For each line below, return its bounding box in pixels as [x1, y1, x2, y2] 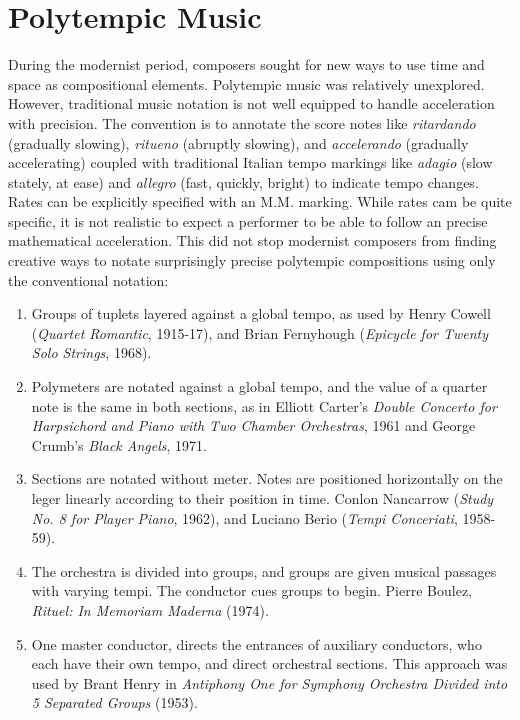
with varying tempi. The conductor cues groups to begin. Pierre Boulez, [31, 580, 472, 601]
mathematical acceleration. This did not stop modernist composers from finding [8, 230, 497, 251]
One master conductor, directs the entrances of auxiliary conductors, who [31, 633, 482, 654]
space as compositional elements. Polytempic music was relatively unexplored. [8, 73, 485, 94]
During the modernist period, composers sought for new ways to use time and [8, 54, 485, 75]
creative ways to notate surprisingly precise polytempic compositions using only [8, 250, 496, 271]
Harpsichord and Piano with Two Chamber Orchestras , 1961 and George [31, 415, 476, 436]
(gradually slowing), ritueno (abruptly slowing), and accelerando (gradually [8, 132, 469, 153]
